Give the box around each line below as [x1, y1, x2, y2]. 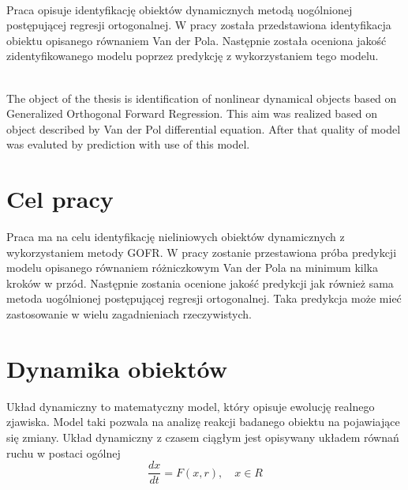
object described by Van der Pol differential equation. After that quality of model [6, 120, 401, 137]
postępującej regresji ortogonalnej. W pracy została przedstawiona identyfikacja [6, 17, 391, 33]
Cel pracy [6, 183, 114, 215]
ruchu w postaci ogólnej [6, 444, 121, 461]
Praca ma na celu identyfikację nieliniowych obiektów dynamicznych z [6, 228, 345, 245]
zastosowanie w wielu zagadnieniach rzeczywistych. [6, 306, 252, 322]
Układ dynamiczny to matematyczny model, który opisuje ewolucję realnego [6, 398, 375, 414]
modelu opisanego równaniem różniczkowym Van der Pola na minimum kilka [6, 259, 378, 276]
